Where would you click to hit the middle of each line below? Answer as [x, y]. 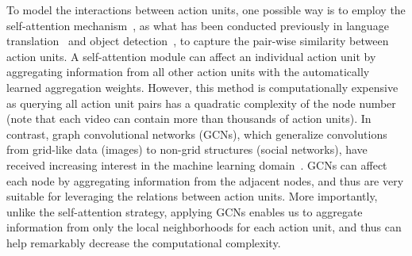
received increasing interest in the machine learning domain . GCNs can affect [197, 164]
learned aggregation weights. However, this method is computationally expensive [202, 87]
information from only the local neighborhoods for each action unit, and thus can [204, 227]
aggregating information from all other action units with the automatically [188, 72]
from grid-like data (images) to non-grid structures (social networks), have [187, 149]
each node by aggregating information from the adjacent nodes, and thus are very [205, 180]
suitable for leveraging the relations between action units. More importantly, [192, 196]
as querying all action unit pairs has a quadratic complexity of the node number [201, 103]
